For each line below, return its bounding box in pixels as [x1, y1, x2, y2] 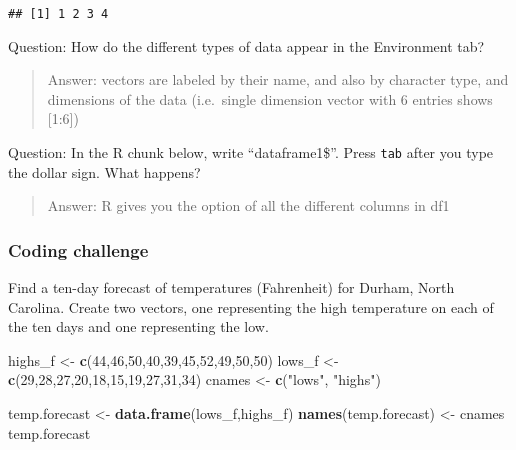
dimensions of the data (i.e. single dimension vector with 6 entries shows [47, 88, 493, 109]
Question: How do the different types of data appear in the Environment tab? [8, 35, 485, 56]
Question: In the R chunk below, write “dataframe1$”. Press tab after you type [8, 142, 494, 163]
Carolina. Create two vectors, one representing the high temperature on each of [8, 296, 494, 317]
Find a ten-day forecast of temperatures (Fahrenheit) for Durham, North [8, 277, 455, 298]
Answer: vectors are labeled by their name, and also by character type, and [47, 69, 509, 90]
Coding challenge [8, 237, 149, 262]
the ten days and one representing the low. [8, 316, 269, 337]
